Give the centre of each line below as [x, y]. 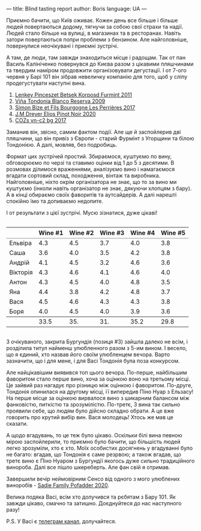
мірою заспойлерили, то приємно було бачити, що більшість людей [93, 442]
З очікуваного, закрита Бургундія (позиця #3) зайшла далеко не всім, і [97, 342]
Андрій [19, 262]
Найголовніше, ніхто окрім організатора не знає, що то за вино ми [91, 182]
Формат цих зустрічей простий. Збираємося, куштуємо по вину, [89, 156]
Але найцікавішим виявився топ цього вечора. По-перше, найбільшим [97, 373]
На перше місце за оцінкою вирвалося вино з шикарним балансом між [98, 398]
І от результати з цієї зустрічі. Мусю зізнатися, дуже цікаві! [82, 213]
